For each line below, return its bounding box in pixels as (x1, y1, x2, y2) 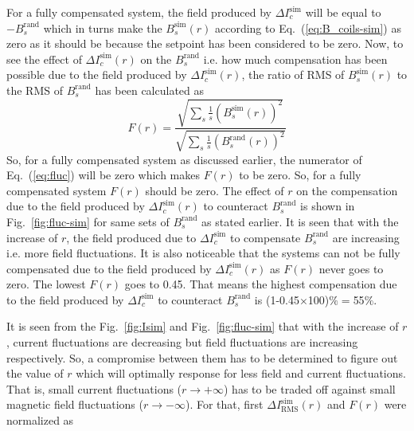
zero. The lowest (6, 276, 86, 292)
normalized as (6, 412, 74, 429)
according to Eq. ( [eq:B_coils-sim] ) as (214, 19, 401, 36)
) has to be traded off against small (224, 380, 396, 397)
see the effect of (6, 50, 82, 67)
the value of (6, 365, 64, 382)
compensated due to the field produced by (6, 260, 212, 276)
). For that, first (185, 396, 264, 413)
